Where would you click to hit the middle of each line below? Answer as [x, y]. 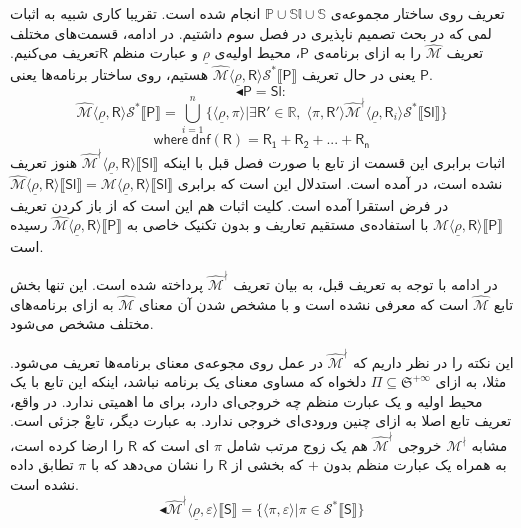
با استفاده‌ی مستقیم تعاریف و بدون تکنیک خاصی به [277, 224]
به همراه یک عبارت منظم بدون [415, 464]
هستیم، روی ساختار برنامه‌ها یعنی [109, 73]
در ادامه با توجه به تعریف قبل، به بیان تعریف [365, 283]
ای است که [175, 444]
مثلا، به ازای [471, 381]
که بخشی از [267, 464]
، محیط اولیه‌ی [257, 52]
